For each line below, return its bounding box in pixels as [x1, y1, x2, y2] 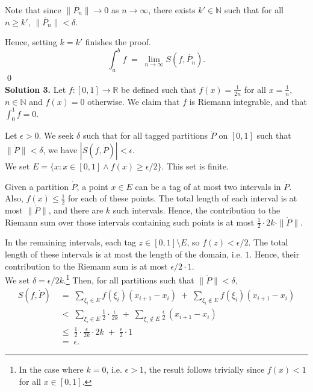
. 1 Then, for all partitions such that [63, 272, 194, 286]
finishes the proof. [85, 36, 151, 48]
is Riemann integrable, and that [189, 95, 307, 107]
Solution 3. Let [5, 83, 66, 95]
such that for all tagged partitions [82, 129, 208, 142]
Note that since [5, 4, 61, 16]
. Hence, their [249, 248, 300, 261]
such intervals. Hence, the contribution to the [113, 204, 280, 216]
